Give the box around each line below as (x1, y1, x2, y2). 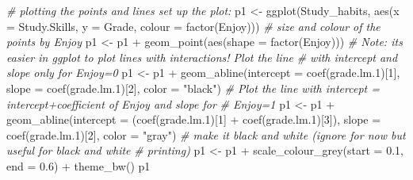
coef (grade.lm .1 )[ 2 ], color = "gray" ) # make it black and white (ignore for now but (6, 126, 406, 143)
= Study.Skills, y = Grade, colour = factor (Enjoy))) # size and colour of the (6, 17, 380, 34)
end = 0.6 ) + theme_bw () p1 (6, 157, 151, 174)
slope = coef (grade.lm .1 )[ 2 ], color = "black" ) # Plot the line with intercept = (6, 79, 380, 96)
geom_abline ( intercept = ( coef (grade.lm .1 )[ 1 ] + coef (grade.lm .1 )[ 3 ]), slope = (6, 111, 381, 128)
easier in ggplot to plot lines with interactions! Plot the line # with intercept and (6, 48, 398, 65)
